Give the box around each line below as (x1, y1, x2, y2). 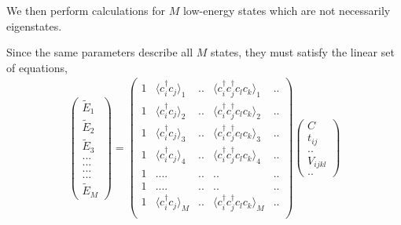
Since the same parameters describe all (6, 44, 193, 60)
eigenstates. (6, 17, 62, 34)
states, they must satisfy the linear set (211, 44, 395, 60)
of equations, (6, 59, 68, 75)
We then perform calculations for (6, 2, 166, 18)
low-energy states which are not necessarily (182, 2, 391, 18)
